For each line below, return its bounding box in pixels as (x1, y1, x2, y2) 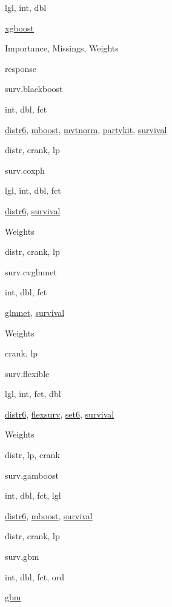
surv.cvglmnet (5, 265, 57, 278)
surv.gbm (5, 550, 39, 563)
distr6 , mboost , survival (5, 509, 93, 522)
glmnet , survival (5, 306, 65, 318)
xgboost (5, 21, 34, 34)
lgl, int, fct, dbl (5, 387, 61, 400)
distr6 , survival (5, 204, 61, 217)
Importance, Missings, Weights (5, 42, 119, 54)
